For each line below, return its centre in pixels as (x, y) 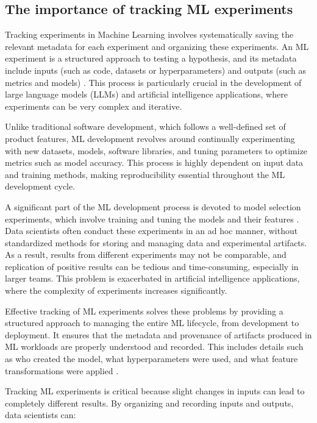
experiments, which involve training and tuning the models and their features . (152, 219)
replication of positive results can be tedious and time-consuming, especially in (152, 266)
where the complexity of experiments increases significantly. (116, 290)
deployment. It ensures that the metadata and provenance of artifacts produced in (158, 334)
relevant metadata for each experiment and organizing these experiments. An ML (157, 46)
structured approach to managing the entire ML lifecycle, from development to (152, 323)
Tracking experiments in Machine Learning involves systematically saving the (149, 34)
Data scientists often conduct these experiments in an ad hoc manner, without (151, 231)
